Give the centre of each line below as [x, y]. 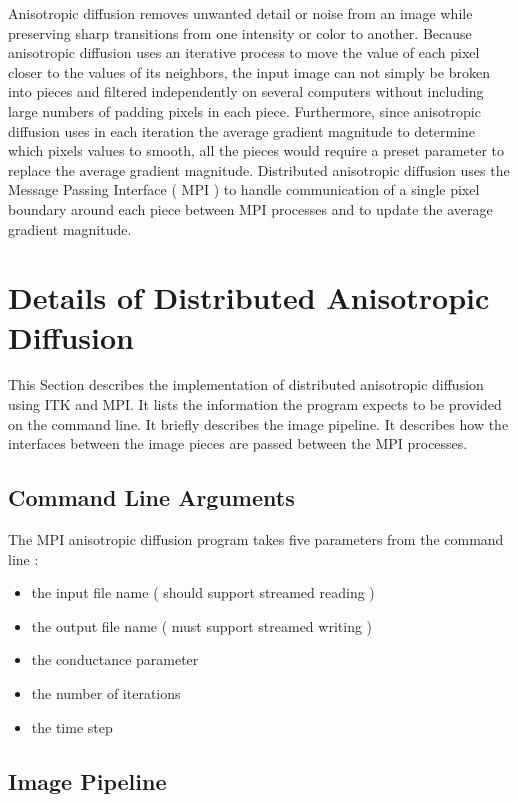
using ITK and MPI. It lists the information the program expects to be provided [255, 404]
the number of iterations [106, 692]
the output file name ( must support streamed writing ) [202, 625]
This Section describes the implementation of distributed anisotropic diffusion [246, 384]
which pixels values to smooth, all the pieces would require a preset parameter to [256, 150]
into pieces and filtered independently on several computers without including [246, 91]
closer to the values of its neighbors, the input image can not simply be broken [249, 71]
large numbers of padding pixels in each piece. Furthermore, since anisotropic [244, 110]
